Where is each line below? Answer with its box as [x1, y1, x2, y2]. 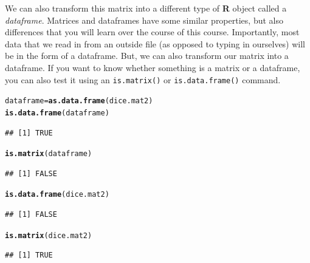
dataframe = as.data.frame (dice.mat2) [5, 97, 153, 106]
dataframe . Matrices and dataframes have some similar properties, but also [5, 13, 283, 26]
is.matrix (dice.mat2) [5, 231, 92, 240]
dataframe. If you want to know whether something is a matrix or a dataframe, [5, 61, 300, 73]
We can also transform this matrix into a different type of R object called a [5, 2, 287, 14]
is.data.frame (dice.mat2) [5, 190, 109, 199]
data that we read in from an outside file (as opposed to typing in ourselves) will [5, 37, 306, 50]
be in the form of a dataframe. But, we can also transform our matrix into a [5, 49, 289, 62]
